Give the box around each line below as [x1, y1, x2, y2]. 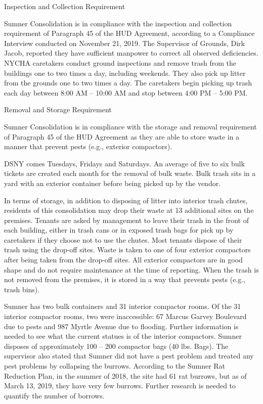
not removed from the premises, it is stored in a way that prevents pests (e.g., [4, 274, 246, 285]
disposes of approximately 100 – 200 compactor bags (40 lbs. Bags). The [4, 340, 229, 351]
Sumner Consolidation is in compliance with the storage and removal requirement [4, 121, 257, 131]
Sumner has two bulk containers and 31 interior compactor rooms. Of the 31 [4, 301, 241, 311]
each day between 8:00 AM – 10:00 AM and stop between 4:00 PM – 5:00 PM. [4, 87, 248, 98]
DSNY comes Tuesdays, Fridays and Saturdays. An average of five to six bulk [4, 158, 245, 168]
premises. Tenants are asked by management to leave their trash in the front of [4, 214, 249, 225]
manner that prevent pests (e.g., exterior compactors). [4, 141, 172, 152]
